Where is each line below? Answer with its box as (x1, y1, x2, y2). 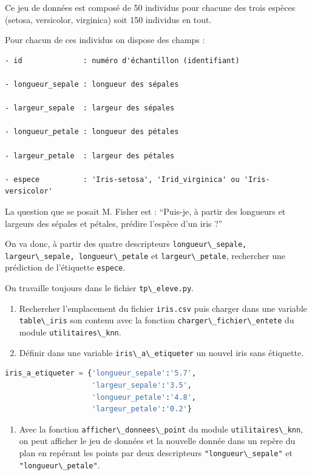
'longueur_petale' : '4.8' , (92, 392, 197, 402)
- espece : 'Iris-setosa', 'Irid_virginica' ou (5, 175, 240, 184)
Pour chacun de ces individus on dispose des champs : (5, 33, 205, 46)
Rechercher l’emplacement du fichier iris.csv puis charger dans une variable (19, 302, 307, 314)
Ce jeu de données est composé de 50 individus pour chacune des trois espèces (5, 1, 296, 13)
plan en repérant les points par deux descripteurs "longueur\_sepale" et (19, 446, 293, 459)
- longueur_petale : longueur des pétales (5, 127, 179, 136)
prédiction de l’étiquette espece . (5, 261, 126, 274)
